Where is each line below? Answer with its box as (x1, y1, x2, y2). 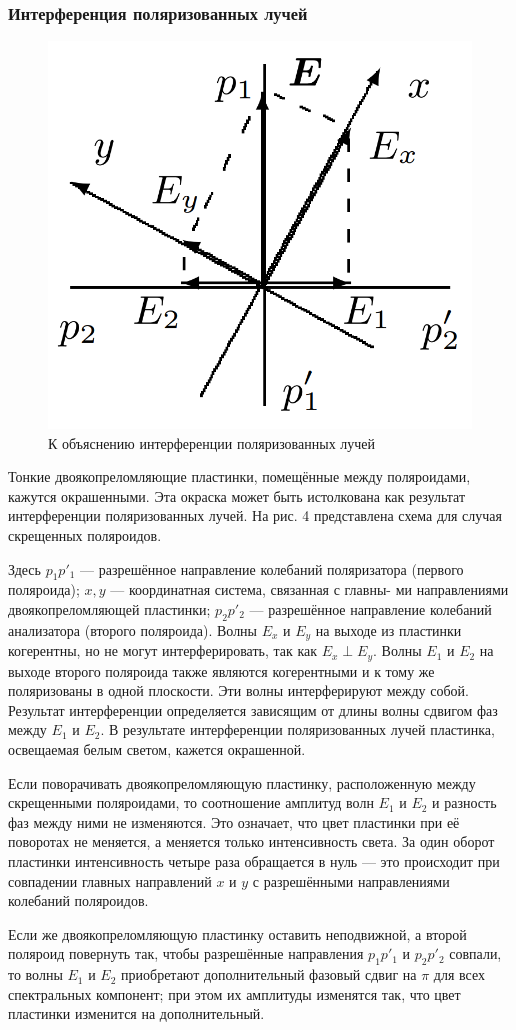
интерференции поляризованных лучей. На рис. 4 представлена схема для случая (8, 505, 503, 526)
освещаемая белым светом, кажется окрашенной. (8, 739, 306, 760)
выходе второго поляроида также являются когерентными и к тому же (8, 660, 435, 681)
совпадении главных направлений (8, 870, 212, 891)
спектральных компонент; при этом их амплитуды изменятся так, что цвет (8, 983, 461, 1004)
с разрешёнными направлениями (252, 870, 450, 891)
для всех (433, 964, 486, 985)
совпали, (449, 943, 502, 964)
